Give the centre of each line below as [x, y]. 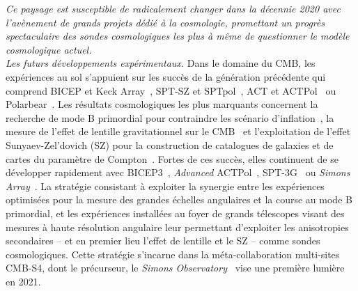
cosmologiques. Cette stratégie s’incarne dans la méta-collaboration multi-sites [173, 254]
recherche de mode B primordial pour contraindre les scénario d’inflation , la [170, 117]
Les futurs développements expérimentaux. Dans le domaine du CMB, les [161, 63]
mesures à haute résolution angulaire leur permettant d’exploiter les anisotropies [177, 227]
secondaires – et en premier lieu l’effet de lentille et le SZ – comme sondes [163, 241]
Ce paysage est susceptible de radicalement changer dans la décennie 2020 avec [173, 8]
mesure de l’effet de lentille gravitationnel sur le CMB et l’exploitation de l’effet [178, 131]
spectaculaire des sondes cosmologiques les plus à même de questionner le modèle [178, 36]
